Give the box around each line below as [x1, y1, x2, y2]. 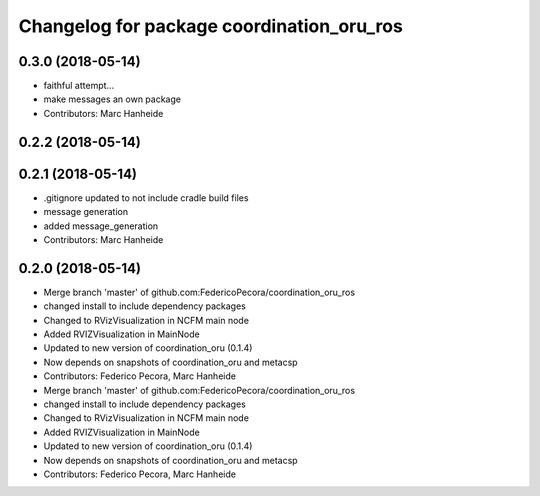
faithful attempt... [43, 80, 115, 92]
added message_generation [43, 220, 159, 232]
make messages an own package [43, 93, 182, 105]
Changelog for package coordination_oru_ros [18, 15, 404, 37]
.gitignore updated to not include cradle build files [43, 191, 249, 204]
